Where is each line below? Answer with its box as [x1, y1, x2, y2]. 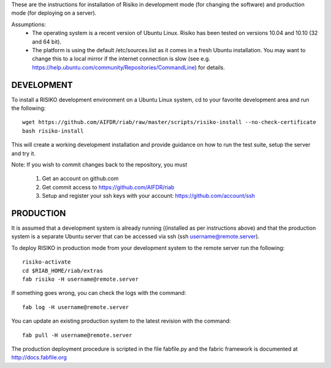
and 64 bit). [32, 37, 61, 45]
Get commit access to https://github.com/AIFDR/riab [42, 183, 175, 190]
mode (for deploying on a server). [11, 9, 97, 17]
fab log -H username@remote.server [22, 303, 129, 310]
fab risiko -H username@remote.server [22, 276, 139, 283]
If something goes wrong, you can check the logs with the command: [11, 289, 186, 297]
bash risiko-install [22, 127, 84, 135]
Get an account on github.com [42, 175, 119, 182]
